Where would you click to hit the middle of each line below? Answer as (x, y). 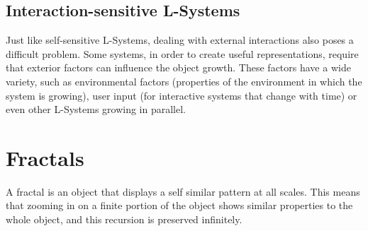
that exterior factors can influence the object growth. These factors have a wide (178, 67)
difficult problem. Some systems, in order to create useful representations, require (182, 53)
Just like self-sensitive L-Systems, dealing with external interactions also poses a (180, 40)
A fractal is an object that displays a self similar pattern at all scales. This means (183, 191)
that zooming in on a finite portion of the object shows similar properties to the (179, 205)
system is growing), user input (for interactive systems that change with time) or (182, 95)
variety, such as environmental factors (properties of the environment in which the (184, 81)
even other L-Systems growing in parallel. (96, 109)
